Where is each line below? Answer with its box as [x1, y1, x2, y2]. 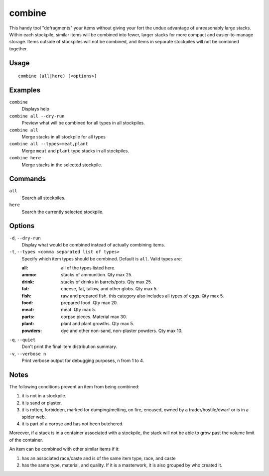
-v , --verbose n [9, 351, 46, 357]
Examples [9, 86, 41, 94]
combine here [9, 155, 41, 161]
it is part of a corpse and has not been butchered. [21, 421, 124, 427]
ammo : [21, 272, 37, 278]
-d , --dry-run [9, 235, 41, 241]
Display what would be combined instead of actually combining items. [21, 241, 165, 247]
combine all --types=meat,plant [9, 141, 88, 147]
